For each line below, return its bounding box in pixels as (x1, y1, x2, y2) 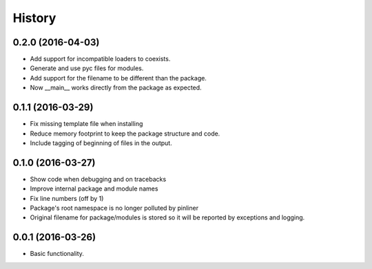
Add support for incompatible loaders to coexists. (30, 55, 171, 63)
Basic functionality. (30, 250, 84, 258)
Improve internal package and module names (30, 184, 158, 193)
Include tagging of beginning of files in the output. (30, 138, 172, 147)
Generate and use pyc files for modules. (30, 64, 144, 72)
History (12, 10, 56, 25)
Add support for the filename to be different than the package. (30, 74, 207, 82)
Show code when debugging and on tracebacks (30, 175, 167, 183)
